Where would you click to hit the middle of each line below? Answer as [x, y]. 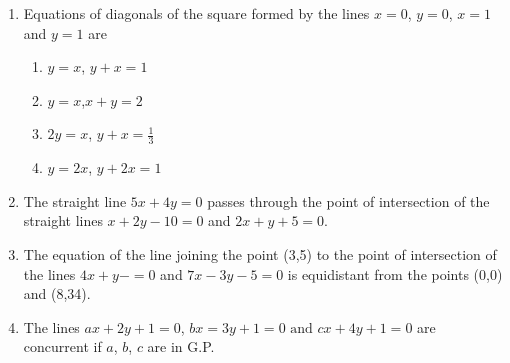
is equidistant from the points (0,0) [395, 273]
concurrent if [62, 346]
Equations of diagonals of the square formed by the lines [196, 13]
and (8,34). [57, 293]
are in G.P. [181, 346]
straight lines [63, 220]
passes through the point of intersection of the [348, 200]
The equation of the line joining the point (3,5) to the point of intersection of [260, 253]
